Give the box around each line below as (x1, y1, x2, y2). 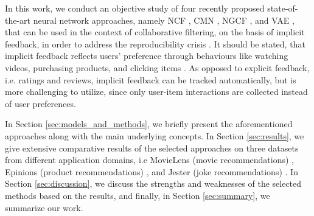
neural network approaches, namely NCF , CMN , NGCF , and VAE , (33, 13, 295, 26)
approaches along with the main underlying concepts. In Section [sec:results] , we (5, 129, 304, 142)
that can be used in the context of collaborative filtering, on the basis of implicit (5, 26, 305, 38)
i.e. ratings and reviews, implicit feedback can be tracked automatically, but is (5, 73, 296, 86)
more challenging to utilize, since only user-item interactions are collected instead (5, 85, 308, 98)
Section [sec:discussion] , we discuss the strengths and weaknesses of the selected (5, 177, 302, 190)
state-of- (267, 2, 298, 14)
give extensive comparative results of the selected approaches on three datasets (5, 141, 299, 154)
